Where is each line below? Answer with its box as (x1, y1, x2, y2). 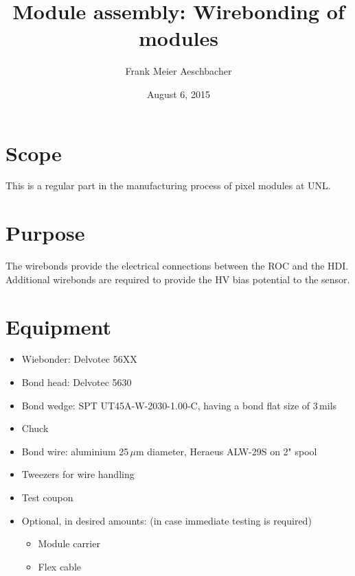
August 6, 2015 (147, 86, 210, 101)
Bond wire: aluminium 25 (21, 444, 129, 458)
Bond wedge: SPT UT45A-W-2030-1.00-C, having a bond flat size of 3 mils (21, 398, 337, 412)
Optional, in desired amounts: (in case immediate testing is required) (21, 513, 312, 527)
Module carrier (38, 536, 100, 551)
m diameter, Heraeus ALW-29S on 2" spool (136, 444, 317, 458)
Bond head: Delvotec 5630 (21, 375, 132, 389)
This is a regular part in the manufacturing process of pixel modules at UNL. (5, 178, 331, 193)
